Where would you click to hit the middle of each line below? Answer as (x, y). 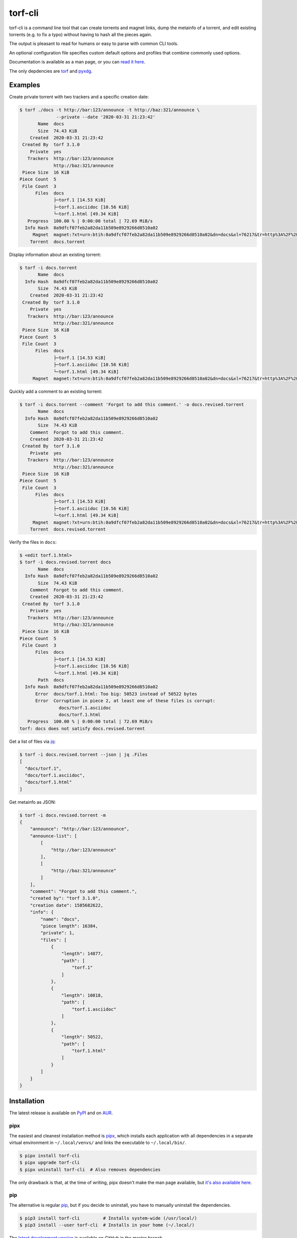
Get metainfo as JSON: (33, 802)
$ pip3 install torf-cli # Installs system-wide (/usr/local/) (108, 1218)
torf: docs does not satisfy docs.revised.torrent (82, 728)
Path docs (51, 680)
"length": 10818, (82, 995)
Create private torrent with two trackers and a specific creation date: (79, 97)
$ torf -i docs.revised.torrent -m (63, 815)
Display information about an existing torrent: (55, 255)
